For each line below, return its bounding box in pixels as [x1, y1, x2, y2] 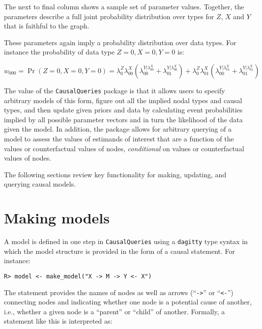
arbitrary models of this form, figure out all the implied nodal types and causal [4, 95, 242, 105]
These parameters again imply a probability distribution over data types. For [4, 37, 236, 47]
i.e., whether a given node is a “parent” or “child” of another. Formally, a [4, 306, 225, 316]
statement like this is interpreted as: [4, 316, 113, 326]
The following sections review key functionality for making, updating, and [4, 169, 227, 179]
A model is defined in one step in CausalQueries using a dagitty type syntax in [4, 236, 248, 247]
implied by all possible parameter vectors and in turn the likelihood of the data [4, 114, 243, 124]
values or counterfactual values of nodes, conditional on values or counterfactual [4, 143, 244, 153]
